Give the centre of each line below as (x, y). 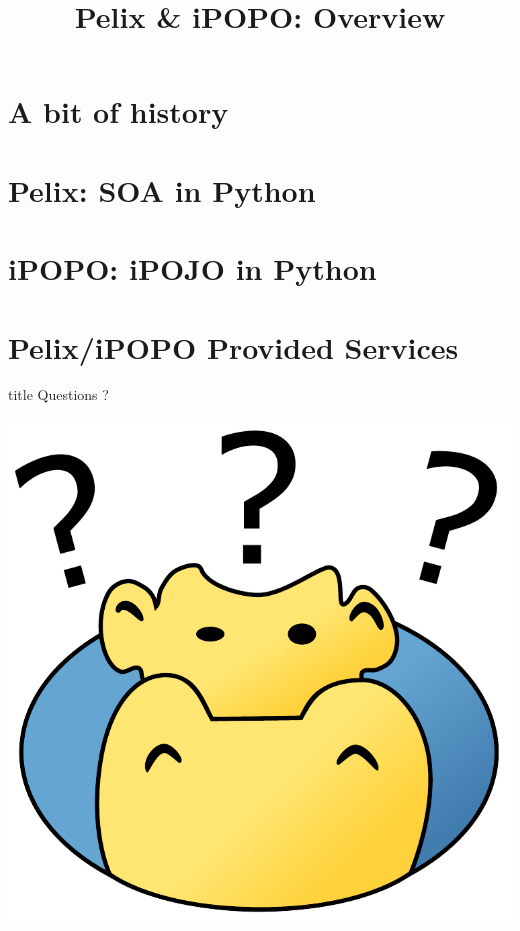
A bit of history (118, 111)
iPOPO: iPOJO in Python (192, 268)
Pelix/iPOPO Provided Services (233, 346)
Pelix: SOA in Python (162, 189)
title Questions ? (58, 394)
